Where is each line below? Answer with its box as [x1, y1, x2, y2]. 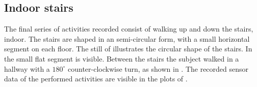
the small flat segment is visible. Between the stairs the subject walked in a [4, 53, 239, 64]
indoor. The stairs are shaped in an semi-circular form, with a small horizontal [4, 33, 250, 44]
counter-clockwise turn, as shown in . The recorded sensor [67, 63, 249, 74]
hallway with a [4, 63, 50, 74]
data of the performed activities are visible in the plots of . [4, 73, 188, 84]
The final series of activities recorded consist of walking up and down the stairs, [4, 23, 253, 34]
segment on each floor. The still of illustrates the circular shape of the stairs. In [4, 43, 252, 54]
